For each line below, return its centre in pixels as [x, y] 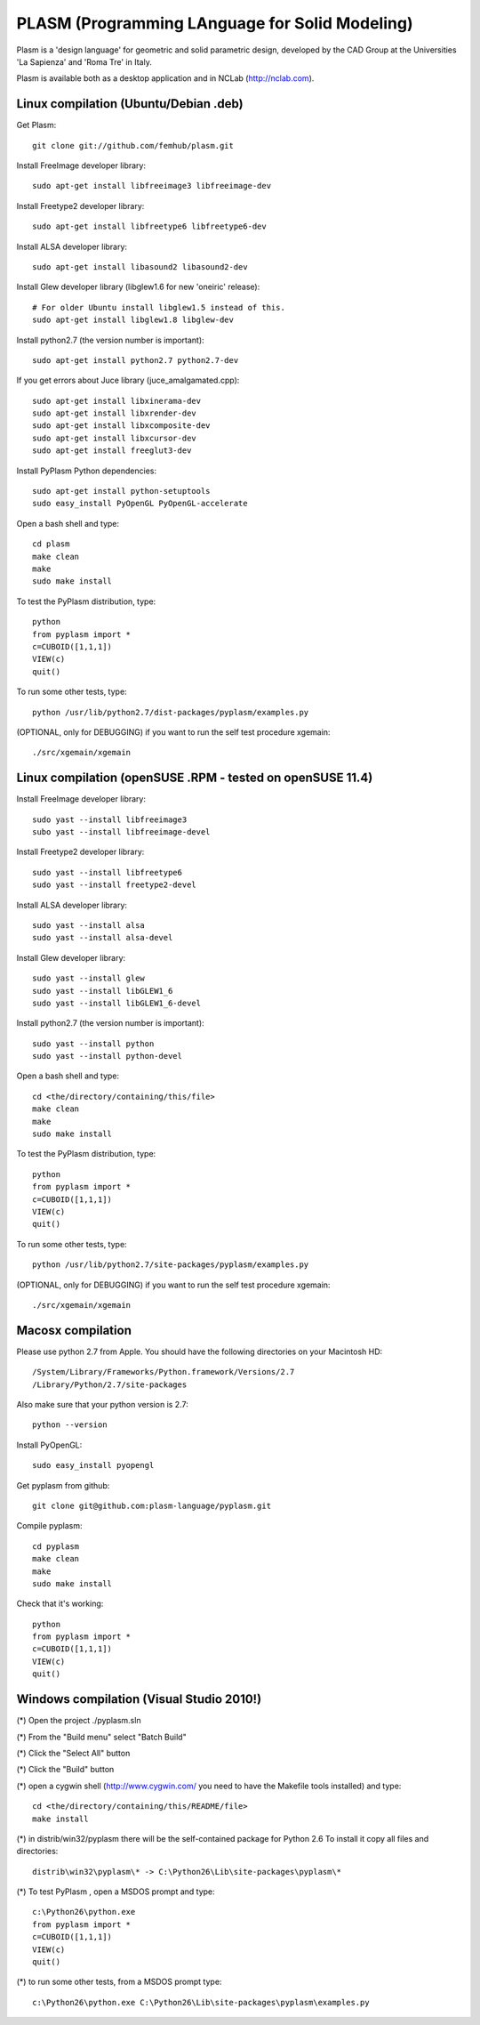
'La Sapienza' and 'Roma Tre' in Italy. [84, 61]
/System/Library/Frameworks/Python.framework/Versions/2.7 [164, 1372]
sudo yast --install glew [89, 978]
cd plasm [51, 544]
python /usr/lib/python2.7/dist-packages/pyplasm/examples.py [171, 712]
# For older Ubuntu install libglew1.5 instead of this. [159, 307]
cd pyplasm [56, 1546]
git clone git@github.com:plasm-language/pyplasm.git [152, 1505]
